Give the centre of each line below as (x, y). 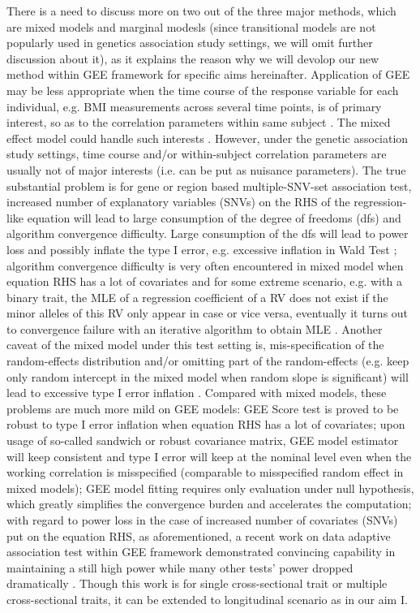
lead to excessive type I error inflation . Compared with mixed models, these (197, 393)
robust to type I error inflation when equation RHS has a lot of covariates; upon (206, 424)
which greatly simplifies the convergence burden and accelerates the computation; (209, 504)
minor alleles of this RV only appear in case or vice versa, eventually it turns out (208, 313)
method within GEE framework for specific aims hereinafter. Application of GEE (208, 74)
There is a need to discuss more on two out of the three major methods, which (201, 11)
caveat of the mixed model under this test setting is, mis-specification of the (195, 345)
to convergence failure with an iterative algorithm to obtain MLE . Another (195, 328)
